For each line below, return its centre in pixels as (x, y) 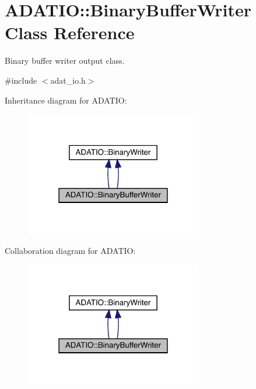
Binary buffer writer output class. (65, 61)
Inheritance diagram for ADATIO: (66, 100)
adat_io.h (68, 80)
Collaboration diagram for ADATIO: (70, 250)
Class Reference (70, 32)
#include (21, 80)
